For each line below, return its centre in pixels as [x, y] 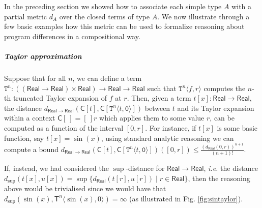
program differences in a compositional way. [72, 36]
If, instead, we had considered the [56, 168]
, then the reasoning [219, 178]
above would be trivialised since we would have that [85, 188]
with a [242, 6]
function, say [24, 138]
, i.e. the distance [231, 168]
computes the [225, 88]
